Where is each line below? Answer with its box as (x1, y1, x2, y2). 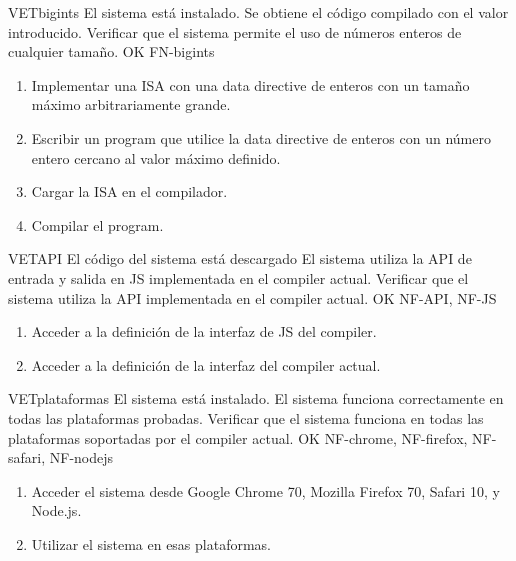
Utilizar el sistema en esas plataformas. (31, 533, 271, 554)
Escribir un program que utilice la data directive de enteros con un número (31, 127, 491, 148)
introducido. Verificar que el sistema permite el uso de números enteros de (8, 21, 462, 42)
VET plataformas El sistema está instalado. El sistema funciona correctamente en (8, 388, 504, 409)
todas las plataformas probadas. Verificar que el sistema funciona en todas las (8, 407, 484, 428)
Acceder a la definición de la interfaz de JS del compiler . (31, 321, 377, 342)
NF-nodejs (49, 447, 114, 468)
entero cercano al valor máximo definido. (31, 147, 281, 168)
